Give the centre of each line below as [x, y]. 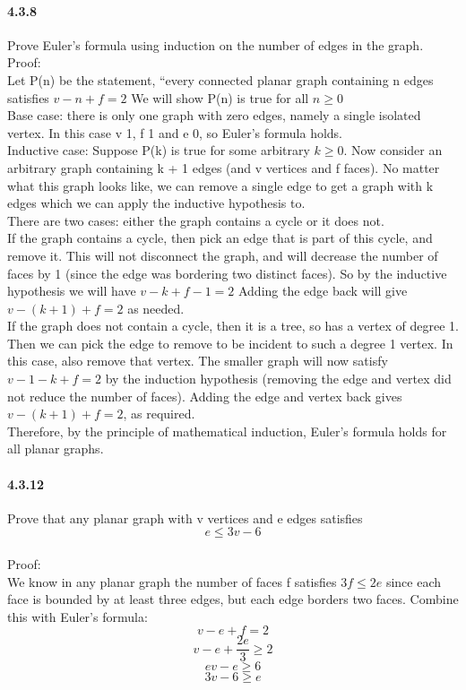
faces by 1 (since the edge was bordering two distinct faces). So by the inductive [227, 273]
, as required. [159, 414]
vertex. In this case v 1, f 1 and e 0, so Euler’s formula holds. [175, 132]
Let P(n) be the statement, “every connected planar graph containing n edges [220, 79]
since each [414, 581]
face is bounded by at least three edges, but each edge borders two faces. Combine [233, 599]
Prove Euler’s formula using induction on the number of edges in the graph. [216, 44]
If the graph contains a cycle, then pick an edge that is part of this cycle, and [220, 238]
